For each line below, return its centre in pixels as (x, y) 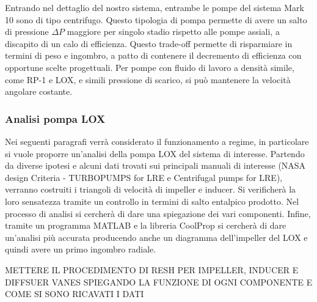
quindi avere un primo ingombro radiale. (81, 249)
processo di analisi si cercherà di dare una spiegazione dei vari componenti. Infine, (158, 213)
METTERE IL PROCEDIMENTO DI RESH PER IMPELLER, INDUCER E (152, 269)
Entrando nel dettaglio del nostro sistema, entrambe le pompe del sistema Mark (155, 7)
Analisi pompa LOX (55, 118)
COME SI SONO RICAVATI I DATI (75, 294)
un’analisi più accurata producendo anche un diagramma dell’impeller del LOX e (156, 237)
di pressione (27, 31)
